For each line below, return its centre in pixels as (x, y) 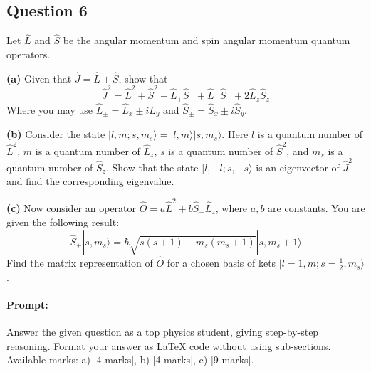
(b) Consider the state (56, 134)
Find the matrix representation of (80, 263)
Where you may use (50, 109)
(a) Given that (39, 78)
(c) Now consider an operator (72, 207)
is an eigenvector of (298, 167)
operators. (28, 54)
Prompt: (27, 305)
